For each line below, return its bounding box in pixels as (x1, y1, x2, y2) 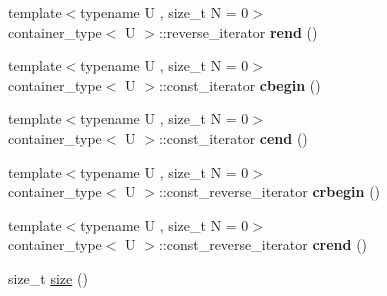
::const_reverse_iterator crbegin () (158, 181, 381, 202)
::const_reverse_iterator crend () (158, 234, 368, 255)
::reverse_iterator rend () (158, 21, 318, 42)
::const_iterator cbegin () (158, 74, 321, 95)
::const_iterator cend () (158, 127, 308, 148)
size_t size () (8, 267, 88, 288)
